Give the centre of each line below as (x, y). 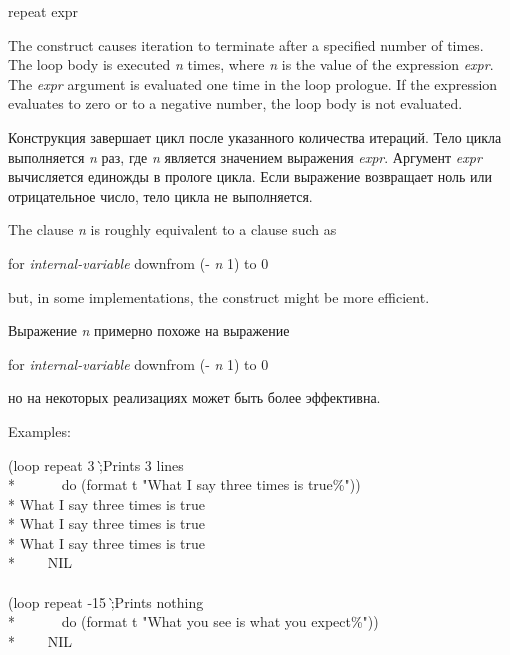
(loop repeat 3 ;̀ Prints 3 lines (96, 464)
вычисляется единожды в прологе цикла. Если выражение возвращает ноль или (250, 176)
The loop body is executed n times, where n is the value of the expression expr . (251, 64)
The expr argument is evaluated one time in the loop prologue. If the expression (253, 83)
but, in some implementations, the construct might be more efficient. (219, 296)
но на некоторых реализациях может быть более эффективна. (194, 397)
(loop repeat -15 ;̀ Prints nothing (106, 601)
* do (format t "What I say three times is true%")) (184, 484)
